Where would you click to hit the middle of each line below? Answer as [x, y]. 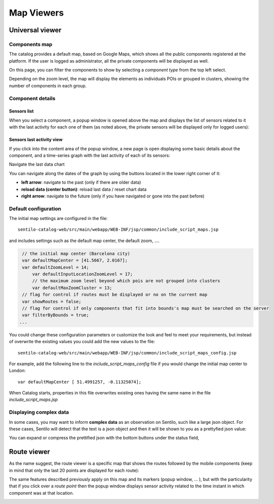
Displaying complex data [39, 412]
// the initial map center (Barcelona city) [76, 253]
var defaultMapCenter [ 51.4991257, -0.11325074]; [80, 382]
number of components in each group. [48, 86]
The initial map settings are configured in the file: [58, 219]
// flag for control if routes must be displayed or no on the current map [115, 295]
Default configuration [35, 209]
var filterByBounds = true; [56, 315]
